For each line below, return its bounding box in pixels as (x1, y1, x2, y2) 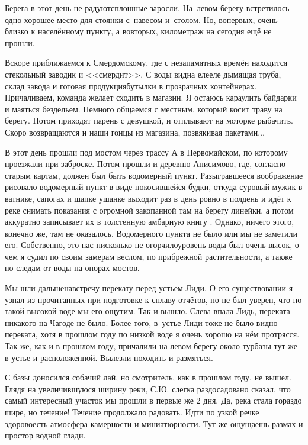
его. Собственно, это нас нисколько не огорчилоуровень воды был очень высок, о (5, 238, 299, 251)
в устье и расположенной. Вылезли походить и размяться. (5, 351, 213, 363)
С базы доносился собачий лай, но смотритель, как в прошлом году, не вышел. (5, 371, 291, 383)
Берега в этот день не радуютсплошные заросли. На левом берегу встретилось (5, 2, 290, 14)
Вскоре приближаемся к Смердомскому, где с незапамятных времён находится (5, 56, 288, 69)
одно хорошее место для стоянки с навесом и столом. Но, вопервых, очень (5, 13, 278, 25)
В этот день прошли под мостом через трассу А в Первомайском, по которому (5, 146, 288, 158)
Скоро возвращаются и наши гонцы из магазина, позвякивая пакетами (5, 125, 258, 138)
